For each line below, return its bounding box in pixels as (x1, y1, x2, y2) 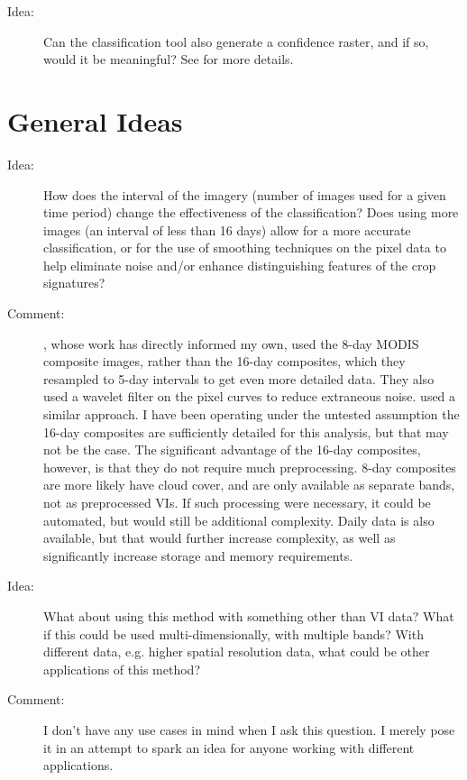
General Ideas (7, 102, 183, 139)
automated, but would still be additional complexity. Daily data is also (43, 510, 435, 529)
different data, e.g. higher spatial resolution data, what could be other (43, 642, 430, 661)
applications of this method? (43, 659, 201, 678)
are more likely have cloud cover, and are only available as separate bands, (43, 475, 455, 494)
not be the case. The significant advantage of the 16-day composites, (43, 440, 421, 459)
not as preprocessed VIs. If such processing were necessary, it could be (43, 493, 431, 511)
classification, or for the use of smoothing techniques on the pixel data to (43, 238, 446, 257)
